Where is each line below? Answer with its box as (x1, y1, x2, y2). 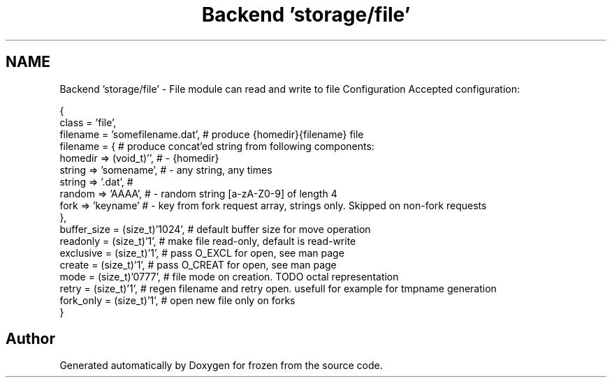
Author (6, 330, 55, 348)
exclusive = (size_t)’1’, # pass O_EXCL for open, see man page (59, 246, 344, 259)
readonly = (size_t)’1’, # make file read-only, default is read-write (59, 234, 356, 247)
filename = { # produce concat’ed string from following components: (59, 140, 374, 152)
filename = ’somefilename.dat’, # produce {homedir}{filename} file (59, 128, 364, 140)
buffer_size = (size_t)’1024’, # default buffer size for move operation (59, 223, 371, 235)
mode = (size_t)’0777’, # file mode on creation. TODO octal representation (59, 270, 399, 283)
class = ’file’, (59, 116, 117, 128)
